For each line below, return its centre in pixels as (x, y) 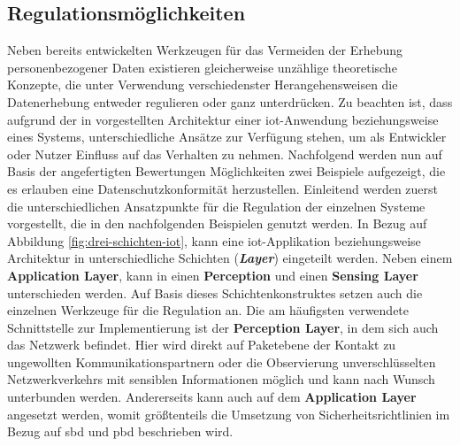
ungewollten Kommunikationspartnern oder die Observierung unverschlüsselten (222, 361)
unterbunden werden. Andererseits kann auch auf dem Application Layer (212, 397)
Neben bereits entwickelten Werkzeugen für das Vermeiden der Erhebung (205, 50)
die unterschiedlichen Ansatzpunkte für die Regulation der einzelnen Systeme (216, 206)
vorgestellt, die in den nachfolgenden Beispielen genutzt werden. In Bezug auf (217, 223)
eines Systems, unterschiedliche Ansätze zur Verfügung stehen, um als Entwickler (227, 137)
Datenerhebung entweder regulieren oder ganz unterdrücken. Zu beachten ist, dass (230, 101)
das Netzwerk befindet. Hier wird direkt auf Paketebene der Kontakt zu (202, 345)
